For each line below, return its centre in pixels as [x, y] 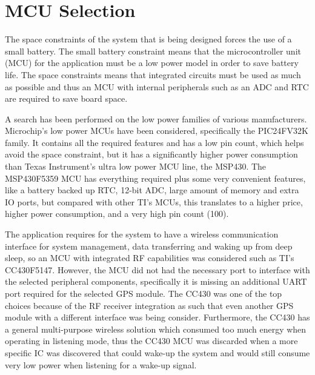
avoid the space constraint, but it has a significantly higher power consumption [151, 154]
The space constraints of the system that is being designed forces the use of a [148, 39]
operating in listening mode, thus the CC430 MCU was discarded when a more [151, 341]
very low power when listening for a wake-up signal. [101, 364]
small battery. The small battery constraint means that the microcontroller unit [153, 51]
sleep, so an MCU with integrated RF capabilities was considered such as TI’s [150, 258]
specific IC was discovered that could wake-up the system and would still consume [157, 352]
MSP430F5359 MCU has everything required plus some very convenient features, [155, 178]
